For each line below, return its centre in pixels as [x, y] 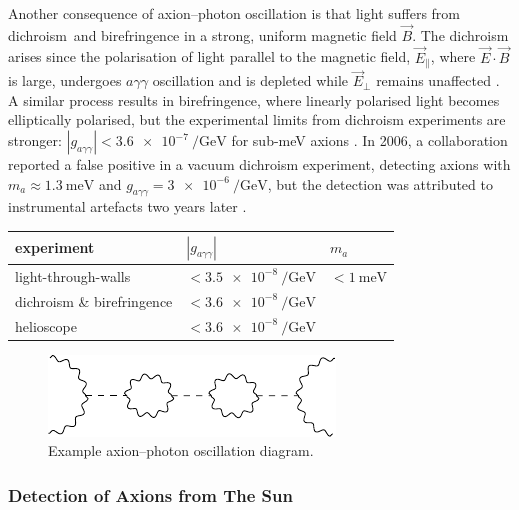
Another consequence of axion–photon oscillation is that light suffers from [234, 13]
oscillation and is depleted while [250, 80]
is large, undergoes [65, 80]
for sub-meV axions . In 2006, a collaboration [369, 140]
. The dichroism [460, 34]
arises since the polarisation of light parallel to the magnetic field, [209, 56]
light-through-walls [73, 275]
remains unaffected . [438, 80]
